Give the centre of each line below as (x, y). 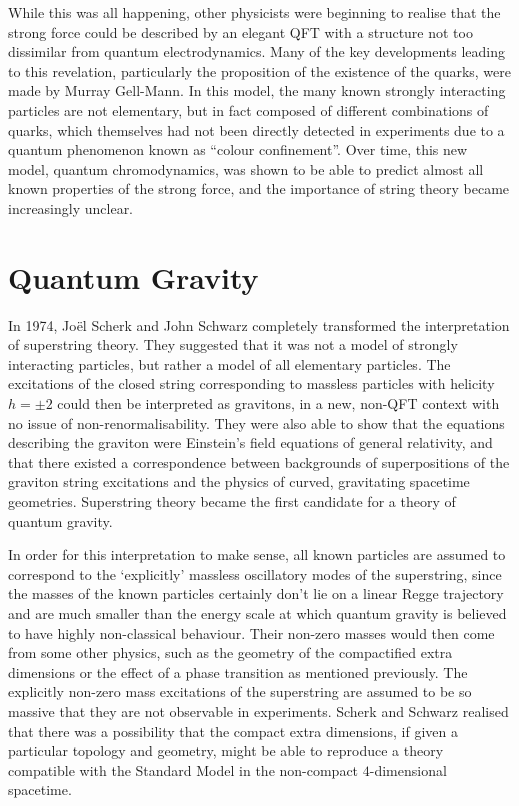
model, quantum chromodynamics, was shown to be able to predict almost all (246, 168)
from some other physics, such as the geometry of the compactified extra (230, 652)
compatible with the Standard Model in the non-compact (183, 769)
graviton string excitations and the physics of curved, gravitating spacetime (239, 481)
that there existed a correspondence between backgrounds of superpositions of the (259, 461)
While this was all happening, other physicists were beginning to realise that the (254, 12)
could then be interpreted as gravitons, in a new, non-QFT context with (278, 403)
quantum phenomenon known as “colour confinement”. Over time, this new (238, 149)
